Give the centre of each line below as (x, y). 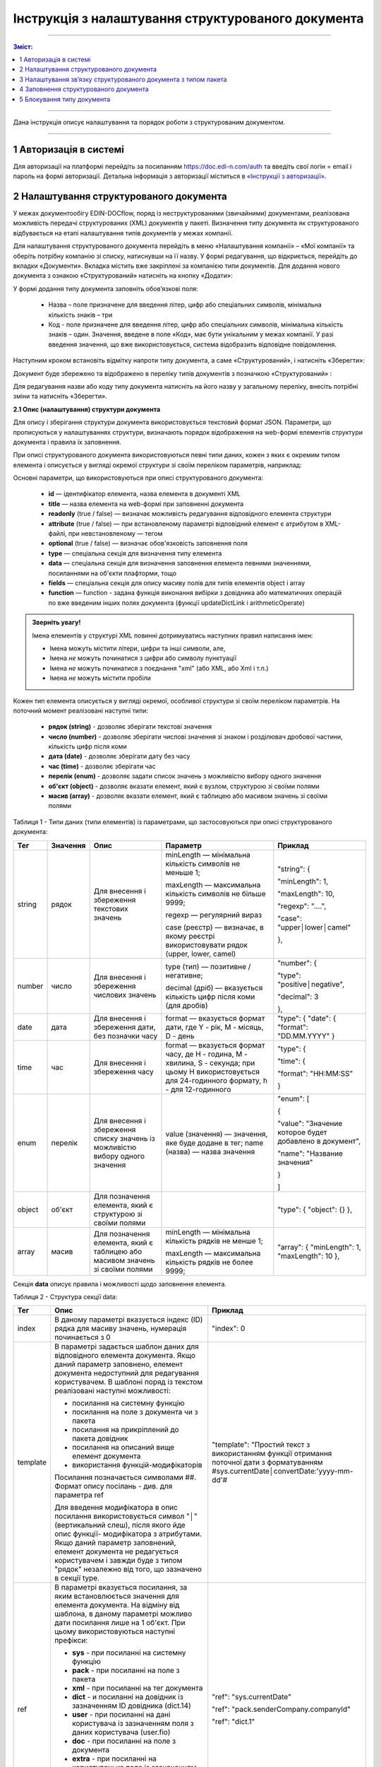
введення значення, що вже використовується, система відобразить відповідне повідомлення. (192, 344)
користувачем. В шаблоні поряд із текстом (128, 1382)
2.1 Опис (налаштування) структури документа (87, 409)
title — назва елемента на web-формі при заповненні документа (146, 504)
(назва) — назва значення (210, 1151)
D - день (180, 1035)
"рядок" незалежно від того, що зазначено (128, 1569)
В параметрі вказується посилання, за (121, 1587)
